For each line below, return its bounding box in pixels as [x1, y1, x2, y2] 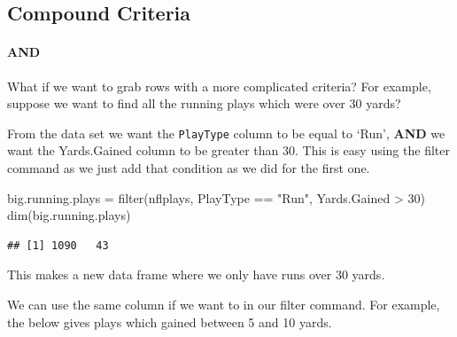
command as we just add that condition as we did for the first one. [7, 159, 370, 177]
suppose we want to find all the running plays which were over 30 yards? [7, 94, 401, 113]
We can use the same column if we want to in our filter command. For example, [7, 294, 440, 313]
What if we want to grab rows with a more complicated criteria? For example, [7, 76, 431, 95]
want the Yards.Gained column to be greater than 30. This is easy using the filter [7, 141, 450, 160]
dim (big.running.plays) [7, 206, 131, 224]
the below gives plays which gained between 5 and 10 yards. [7, 312, 332, 331]
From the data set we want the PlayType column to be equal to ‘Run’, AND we [7, 123, 445, 142]
